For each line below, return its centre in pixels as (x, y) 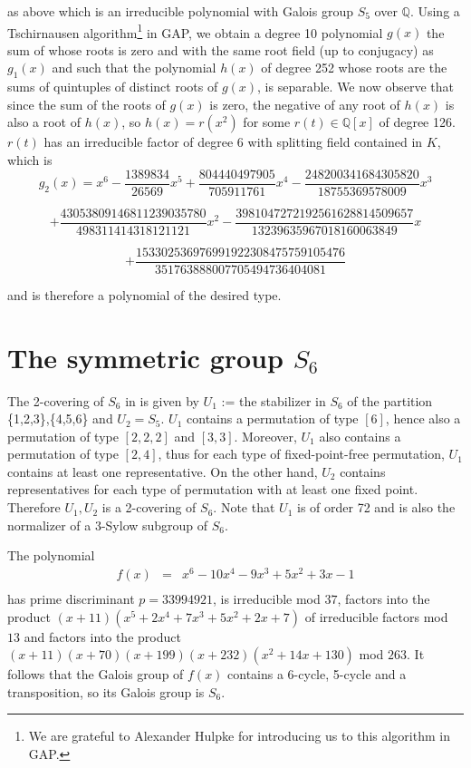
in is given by (162, 400)
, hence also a (423, 418)
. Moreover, (265, 436)
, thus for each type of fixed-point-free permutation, (301, 454)
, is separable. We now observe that (356, 87)
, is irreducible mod (267, 598)
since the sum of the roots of (87, 104)
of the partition (390, 400)
